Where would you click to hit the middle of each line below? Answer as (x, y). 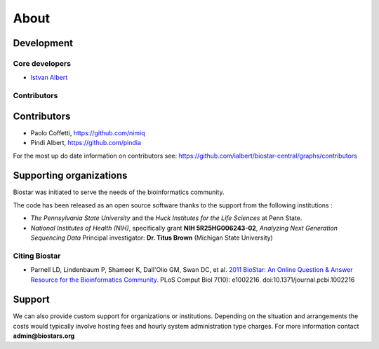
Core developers (42, 63)
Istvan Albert (49, 78)
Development (43, 43)
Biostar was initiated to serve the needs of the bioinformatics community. (119, 192)
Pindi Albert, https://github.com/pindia (86, 143)
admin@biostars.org (44, 336)
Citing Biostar (37, 256)
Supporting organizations (70, 176)
